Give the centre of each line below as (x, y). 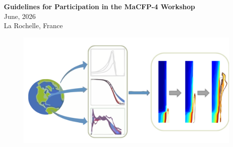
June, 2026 (20, 16)
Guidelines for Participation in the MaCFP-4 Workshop (100, 6)
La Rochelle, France (33, 25)
